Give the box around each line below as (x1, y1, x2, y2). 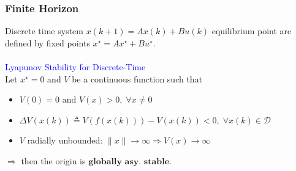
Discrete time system (5, 24, 83, 37)
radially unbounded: (27, 134, 103, 147)
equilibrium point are (211, 24, 292, 37)
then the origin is (21, 154, 86, 167)
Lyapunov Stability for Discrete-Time (5, 60, 146, 73)
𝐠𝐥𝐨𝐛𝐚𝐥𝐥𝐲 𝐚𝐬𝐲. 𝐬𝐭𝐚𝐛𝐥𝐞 (88, 157, 170, 166)
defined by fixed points (5, 36, 90, 49)
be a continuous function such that (72, 72, 203, 85)
